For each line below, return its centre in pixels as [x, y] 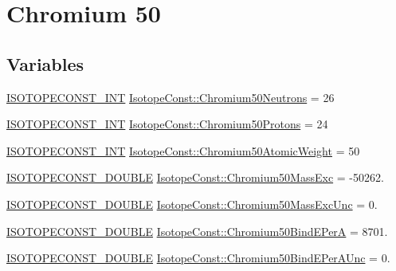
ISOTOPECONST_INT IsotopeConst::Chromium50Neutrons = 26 [171, 97]
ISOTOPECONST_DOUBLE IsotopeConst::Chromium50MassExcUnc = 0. [192, 204]
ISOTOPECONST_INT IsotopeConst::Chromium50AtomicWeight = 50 [183, 150]
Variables [45, 63]
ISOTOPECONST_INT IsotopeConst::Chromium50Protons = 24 [167, 124]
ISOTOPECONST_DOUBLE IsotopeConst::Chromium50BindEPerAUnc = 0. [198, 258]
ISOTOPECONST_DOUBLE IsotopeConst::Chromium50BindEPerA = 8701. [197, 231]
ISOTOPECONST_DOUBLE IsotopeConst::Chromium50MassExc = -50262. [195, 177]
